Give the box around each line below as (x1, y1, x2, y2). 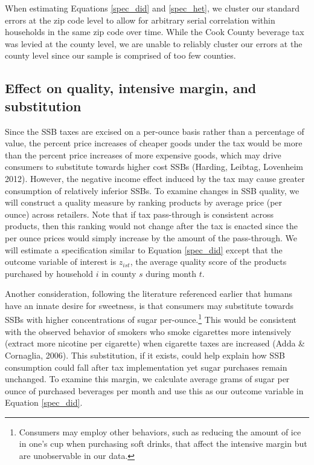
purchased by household (5, 267, 94, 279)
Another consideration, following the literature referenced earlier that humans (5, 287, 293, 300)
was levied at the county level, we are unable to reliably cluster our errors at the (5, 37, 303, 50)
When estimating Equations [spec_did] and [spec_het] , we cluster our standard (5, 2, 300, 14)
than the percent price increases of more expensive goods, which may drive (5, 148, 281, 161)
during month (146, 267, 196, 279)
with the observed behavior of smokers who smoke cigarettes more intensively (5, 325, 292, 337)
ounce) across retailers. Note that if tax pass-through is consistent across (5, 207, 274, 220)
